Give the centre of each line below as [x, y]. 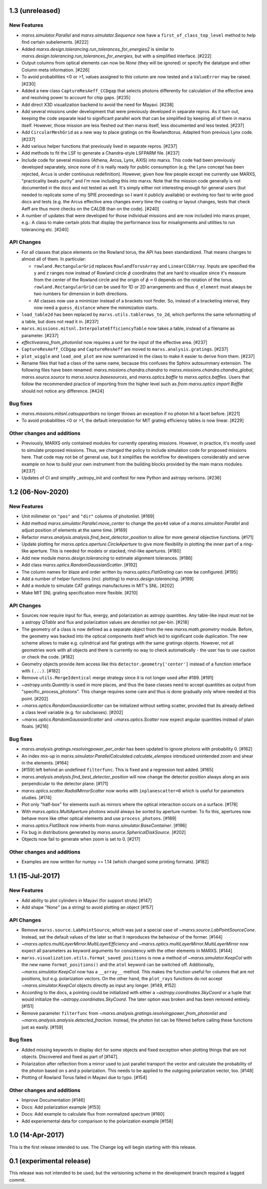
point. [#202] [35, 699]
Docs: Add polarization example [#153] [61, 1107]
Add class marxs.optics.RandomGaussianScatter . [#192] [79, 565]
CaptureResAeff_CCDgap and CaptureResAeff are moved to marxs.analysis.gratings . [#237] [125, 349]
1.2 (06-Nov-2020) [39, 492]
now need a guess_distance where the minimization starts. [96, 307]
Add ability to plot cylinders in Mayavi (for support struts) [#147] [87, 900]
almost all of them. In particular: [54, 259]
